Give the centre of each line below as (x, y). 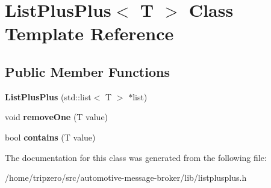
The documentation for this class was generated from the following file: (136, 157)
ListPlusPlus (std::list (48, 96)
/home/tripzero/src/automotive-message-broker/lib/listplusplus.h (126, 177)
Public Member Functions (87, 71)
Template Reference (89, 33)
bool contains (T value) (50, 137)
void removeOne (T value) (57, 117)
